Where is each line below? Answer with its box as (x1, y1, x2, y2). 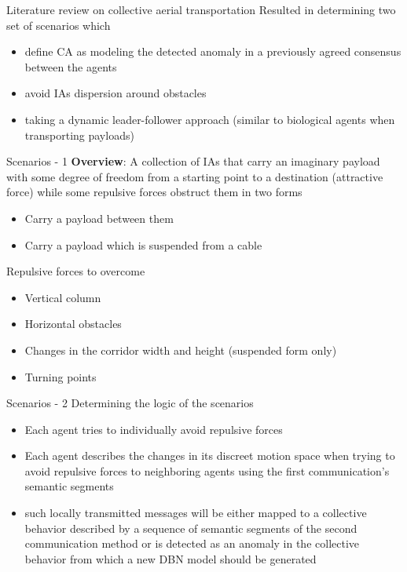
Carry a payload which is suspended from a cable (24, 236, 262, 253)
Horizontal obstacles (24, 315, 122, 332)
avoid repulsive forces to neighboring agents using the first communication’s (24, 462, 390, 479)
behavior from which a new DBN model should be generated (24, 550, 317, 567)
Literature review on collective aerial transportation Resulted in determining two (6, 2, 396, 17)
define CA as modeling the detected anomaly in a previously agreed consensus (24, 43, 401, 60)
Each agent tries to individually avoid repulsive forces (24, 421, 283, 437)
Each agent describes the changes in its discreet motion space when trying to (24, 447, 395, 464)
